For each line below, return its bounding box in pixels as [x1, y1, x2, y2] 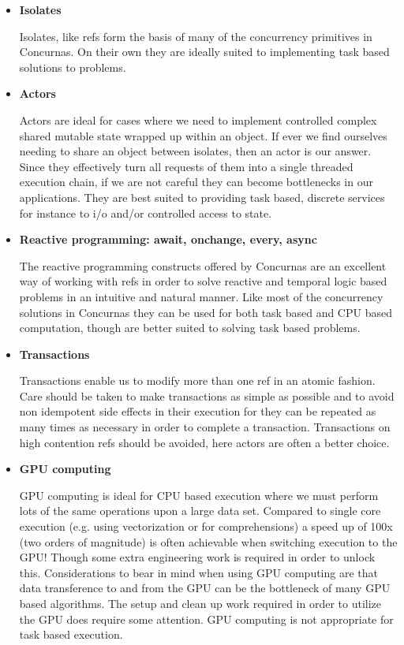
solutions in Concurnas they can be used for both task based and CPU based [19, 304, 392, 320]
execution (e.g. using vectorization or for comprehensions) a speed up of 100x [19, 518, 393, 535]
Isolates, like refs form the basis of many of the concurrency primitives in [19, 28, 372, 44]
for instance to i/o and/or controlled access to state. [19, 204, 272, 221]
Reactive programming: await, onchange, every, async [19, 231, 317, 248]
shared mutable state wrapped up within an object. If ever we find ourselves [19, 127, 387, 144]
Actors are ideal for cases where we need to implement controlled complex [19, 111, 377, 128]
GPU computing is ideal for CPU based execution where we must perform [19, 487, 379, 503]
